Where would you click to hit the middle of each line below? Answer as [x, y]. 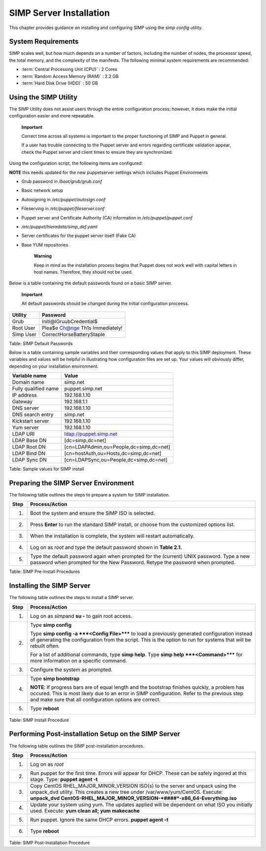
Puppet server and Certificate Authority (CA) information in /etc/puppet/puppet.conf [107, 217]
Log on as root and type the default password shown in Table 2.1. [106, 547]
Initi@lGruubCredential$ [70, 321]
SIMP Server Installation [60, 13]
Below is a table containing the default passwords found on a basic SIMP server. [91, 283]
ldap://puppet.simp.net [91, 434]
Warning [43, 256]
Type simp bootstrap [55, 678]
